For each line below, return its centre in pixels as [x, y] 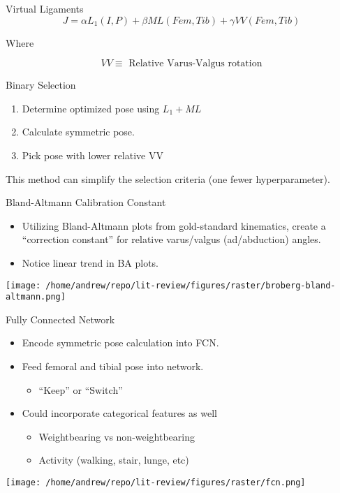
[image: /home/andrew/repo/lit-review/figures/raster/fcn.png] [156, 483]
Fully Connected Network [60, 319]
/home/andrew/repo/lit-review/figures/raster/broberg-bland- [191, 285]
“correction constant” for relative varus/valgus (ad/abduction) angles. [171, 239]
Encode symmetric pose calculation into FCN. [120, 343]
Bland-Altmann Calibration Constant [86, 202]
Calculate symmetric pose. [78, 132]
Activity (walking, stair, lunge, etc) [114, 460]
